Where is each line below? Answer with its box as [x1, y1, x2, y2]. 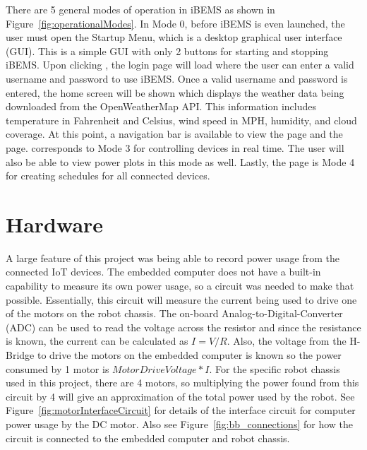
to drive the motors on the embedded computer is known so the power [37, 348, 342, 362]
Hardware [6, 209, 104, 238]
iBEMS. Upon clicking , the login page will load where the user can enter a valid [6, 57, 354, 72]
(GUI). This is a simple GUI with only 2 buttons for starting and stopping [6, 43, 329, 58]
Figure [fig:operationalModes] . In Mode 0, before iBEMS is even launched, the [6, 16, 345, 30]
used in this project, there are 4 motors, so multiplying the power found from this [6, 375, 359, 390]
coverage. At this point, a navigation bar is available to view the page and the [6, 126, 343, 141]
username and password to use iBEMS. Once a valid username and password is [6, 71, 348, 85]
